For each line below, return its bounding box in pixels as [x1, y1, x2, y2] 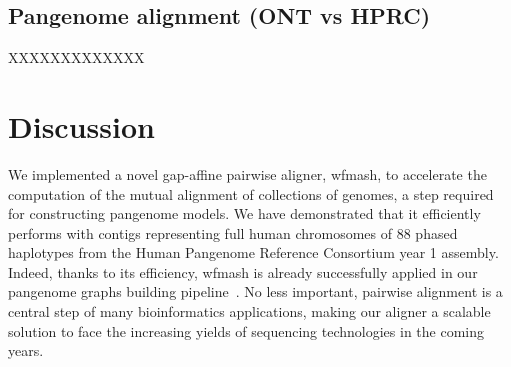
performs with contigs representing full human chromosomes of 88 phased [8, 222, 458, 243]
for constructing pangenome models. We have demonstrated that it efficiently [8, 203, 481, 224]
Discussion [8, 105, 155, 146]
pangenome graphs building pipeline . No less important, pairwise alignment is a [8, 281, 503, 302]
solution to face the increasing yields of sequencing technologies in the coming [8, 320, 485, 341]
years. [8, 340, 44, 361]
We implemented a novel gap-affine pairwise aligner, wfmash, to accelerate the [8, 163, 487, 184]
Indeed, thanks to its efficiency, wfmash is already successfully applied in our [8, 261, 478, 282]
